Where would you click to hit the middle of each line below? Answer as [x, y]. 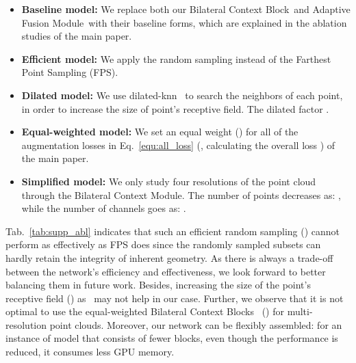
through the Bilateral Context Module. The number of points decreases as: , [181, 194]
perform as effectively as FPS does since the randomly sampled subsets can [163, 244]
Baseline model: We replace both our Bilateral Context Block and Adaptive [186, 9]
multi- [300, 311]
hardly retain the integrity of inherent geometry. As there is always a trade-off [169, 257]
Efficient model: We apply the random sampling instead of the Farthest [176, 58]
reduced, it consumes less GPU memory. [90, 352]
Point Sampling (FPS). [70, 72]
